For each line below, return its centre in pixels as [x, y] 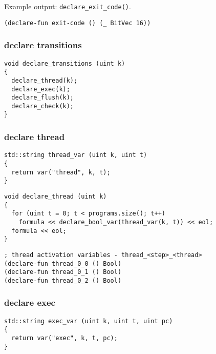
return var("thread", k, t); [61, 172]
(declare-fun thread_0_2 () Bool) [63, 280]
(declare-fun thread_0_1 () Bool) [63, 272]
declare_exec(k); [41, 89]
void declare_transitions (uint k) [65, 63]
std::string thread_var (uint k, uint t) [76, 155]
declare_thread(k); [45, 80]
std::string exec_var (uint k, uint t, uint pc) [89, 321]
